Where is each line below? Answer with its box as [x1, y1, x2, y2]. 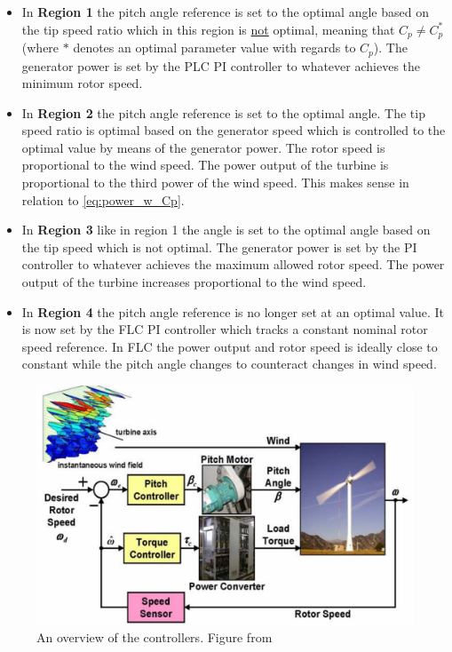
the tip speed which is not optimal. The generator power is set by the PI [21, 237, 417, 256]
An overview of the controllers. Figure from [36, 628, 273, 647]
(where [21, 38, 59, 57]
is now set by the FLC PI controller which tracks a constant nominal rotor [21, 320, 428, 338]
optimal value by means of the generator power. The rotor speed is [21, 138, 385, 156]
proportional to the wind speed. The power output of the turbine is [21, 155, 389, 174]
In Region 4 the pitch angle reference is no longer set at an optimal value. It [21, 302, 445, 321]
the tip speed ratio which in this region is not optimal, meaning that [21, 20, 395, 38]
